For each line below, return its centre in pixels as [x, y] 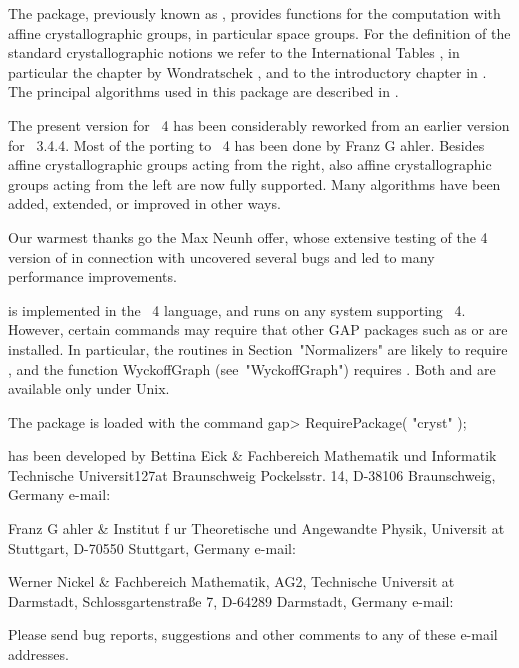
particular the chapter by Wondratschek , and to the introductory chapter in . [247, 71]
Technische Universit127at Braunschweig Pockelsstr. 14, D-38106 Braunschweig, [252, 474]
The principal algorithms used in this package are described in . [203, 91]
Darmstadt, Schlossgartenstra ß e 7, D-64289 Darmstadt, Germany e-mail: [231, 600]
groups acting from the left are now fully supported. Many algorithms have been [254, 183]
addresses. [38, 654]
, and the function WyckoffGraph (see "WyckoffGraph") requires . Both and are [252, 368]
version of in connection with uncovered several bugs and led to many [221, 256]
